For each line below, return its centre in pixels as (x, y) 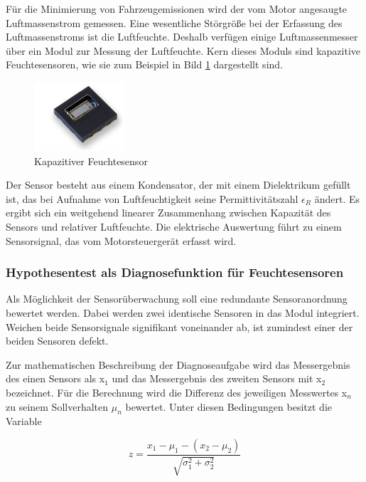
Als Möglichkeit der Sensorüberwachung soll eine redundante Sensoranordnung (177, 299)
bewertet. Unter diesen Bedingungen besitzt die (228, 406)
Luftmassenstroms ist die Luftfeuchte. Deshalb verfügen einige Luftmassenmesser (182, 37)
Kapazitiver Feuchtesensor (91, 161)
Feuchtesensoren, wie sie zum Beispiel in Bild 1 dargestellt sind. (144, 64)
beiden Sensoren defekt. (57, 341)
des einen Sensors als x (55, 378)
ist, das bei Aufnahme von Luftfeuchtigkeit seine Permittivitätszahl (152, 198)
